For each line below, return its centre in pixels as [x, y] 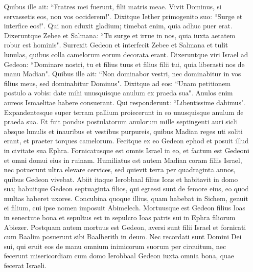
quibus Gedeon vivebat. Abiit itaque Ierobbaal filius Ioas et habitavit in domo [121, 179]
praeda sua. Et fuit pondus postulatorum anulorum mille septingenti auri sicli [121, 122]
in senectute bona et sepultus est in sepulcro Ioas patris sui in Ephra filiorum [120, 217]
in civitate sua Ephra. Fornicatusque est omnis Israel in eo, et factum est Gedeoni [127, 150]
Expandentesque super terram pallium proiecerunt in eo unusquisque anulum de [124, 112]
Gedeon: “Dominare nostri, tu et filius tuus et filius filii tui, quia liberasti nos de [124, 64]
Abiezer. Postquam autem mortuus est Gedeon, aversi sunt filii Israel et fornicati [125, 227]
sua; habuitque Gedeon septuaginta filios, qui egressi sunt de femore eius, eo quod [126, 189]
